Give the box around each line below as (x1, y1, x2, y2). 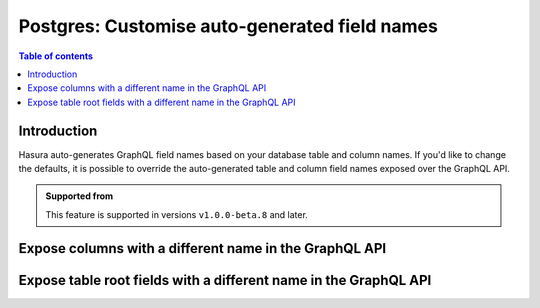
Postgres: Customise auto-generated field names (18, 15, 439, 37)
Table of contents (18, 50, 94, 62)
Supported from (45, 190, 114, 202)
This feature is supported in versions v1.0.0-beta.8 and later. (45, 208, 309, 220)
